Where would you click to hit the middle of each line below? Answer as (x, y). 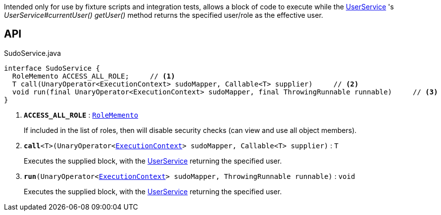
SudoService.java (33, 53)
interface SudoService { (52, 68)
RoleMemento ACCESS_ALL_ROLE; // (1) (94, 76)
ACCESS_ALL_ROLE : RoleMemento (81, 115)
